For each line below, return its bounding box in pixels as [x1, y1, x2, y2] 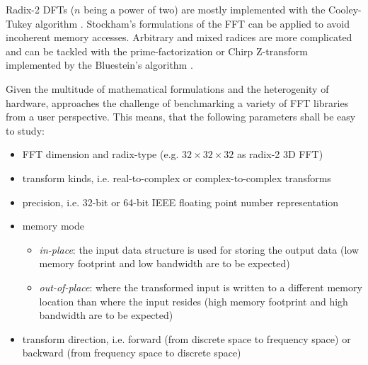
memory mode [22, 218, 84, 233]
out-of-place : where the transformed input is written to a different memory [39, 279, 362, 294]
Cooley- [328, 2, 362, 16]
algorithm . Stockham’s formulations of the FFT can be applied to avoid [35, 16, 350, 30]
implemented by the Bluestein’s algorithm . [6, 57, 193, 72]
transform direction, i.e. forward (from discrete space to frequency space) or [22, 331, 351, 346]
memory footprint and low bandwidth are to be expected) [39, 256, 290, 271]
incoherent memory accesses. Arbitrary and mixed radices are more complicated [6, 30, 352, 45]
